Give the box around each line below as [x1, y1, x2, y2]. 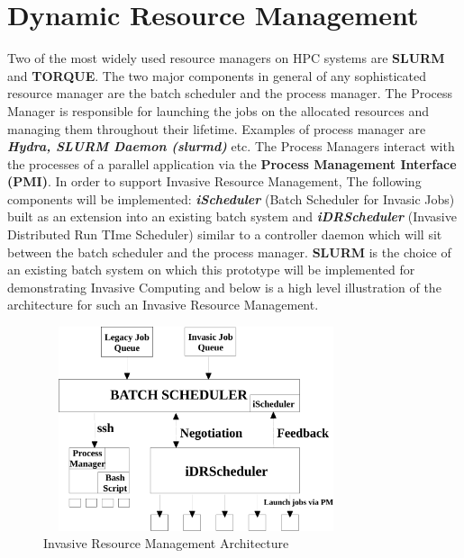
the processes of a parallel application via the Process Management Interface [7, 154, 457, 173]
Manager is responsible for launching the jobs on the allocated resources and [7, 101, 430, 120]
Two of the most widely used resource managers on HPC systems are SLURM [7, 49, 445, 67]
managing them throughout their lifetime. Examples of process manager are [7, 119, 426, 138]
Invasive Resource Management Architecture [43, 534, 289, 553]
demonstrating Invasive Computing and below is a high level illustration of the [7, 277, 441, 296]
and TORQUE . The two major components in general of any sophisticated [7, 66, 427, 85]
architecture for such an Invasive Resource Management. [7, 295, 319, 314]
